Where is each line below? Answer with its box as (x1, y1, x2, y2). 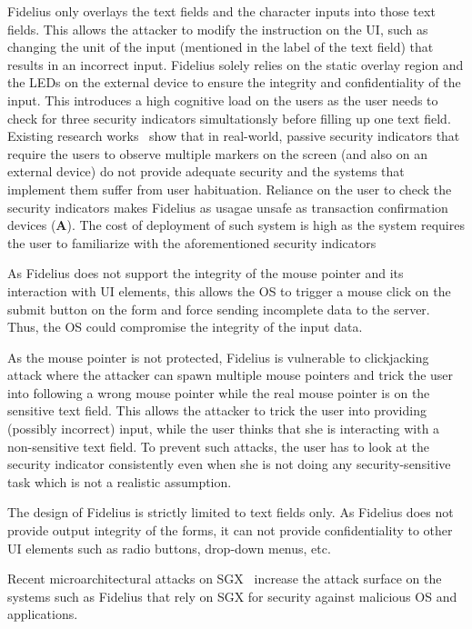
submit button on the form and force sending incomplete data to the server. (7, 299, 430, 318)
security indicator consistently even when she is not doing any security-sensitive (7, 454, 451, 474)
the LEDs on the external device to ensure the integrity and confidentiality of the (7, 73, 461, 92)
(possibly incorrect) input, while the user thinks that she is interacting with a (7, 419, 440, 438)
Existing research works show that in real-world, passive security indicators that (7, 126, 460, 145)
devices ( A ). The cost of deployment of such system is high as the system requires (7, 215, 465, 235)
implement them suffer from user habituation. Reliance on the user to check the (7, 179, 452, 198)
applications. (7, 604, 78, 624)
